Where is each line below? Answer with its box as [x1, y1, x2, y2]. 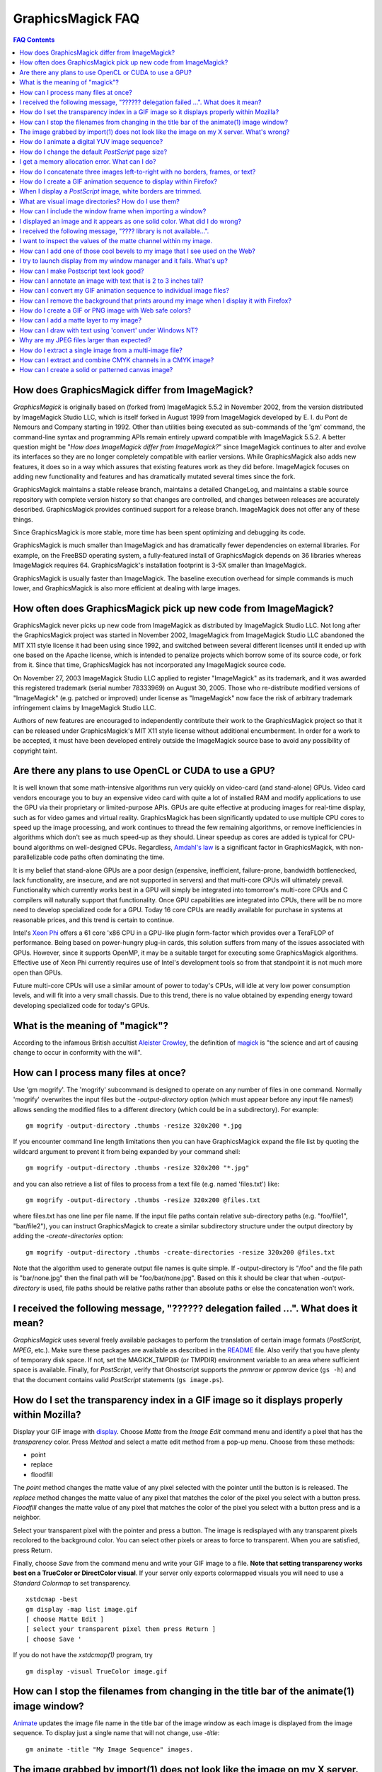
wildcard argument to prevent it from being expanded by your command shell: [13, 1147, 241, 1155]
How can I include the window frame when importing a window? [19, 207, 207, 215]
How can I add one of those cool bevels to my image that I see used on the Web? [19, 247, 256, 255]
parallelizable [13, 853, 52, 861]
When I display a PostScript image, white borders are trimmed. [19, 187, 202, 196]
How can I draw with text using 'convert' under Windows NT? [19, 326, 198, 335]
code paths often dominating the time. [53, 853, 165, 861]
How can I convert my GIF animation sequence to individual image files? [19, 286, 230, 295]
